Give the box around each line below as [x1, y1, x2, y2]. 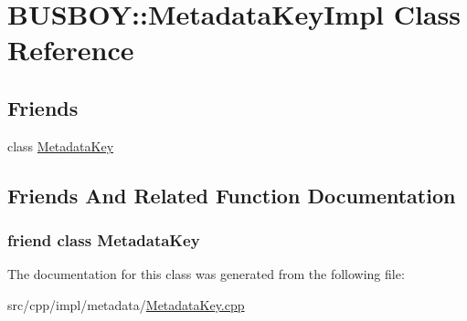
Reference [7, 31, 134, 68]
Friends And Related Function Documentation [7, 181, 456, 209]
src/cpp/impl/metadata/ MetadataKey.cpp [7, 295, 245, 314]
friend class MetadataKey [7, 229, 200, 252]
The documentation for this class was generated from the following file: [7, 264, 405, 284]
